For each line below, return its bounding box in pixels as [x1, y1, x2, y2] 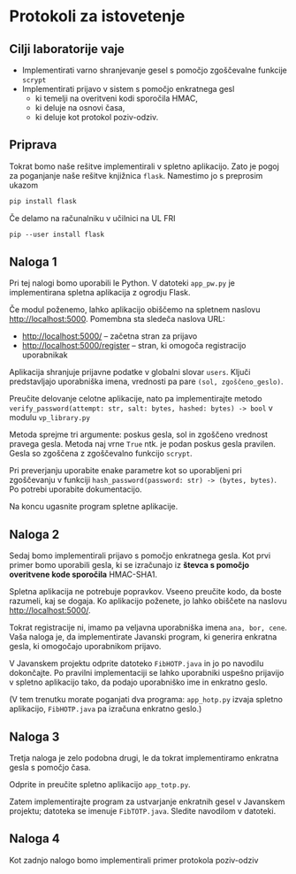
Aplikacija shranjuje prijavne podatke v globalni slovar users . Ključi [9, 367, 251, 378]
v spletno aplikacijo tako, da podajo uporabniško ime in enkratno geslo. [9, 677, 268, 687]
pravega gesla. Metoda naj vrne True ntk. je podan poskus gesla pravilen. [9, 439, 276, 449]
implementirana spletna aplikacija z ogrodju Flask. [9, 287, 192, 298]
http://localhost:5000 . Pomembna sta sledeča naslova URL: [9, 314, 225, 325]
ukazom [9, 180, 39, 190]
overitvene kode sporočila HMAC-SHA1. [9, 569, 157, 580]
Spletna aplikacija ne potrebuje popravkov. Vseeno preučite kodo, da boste [9, 586, 283, 597]
